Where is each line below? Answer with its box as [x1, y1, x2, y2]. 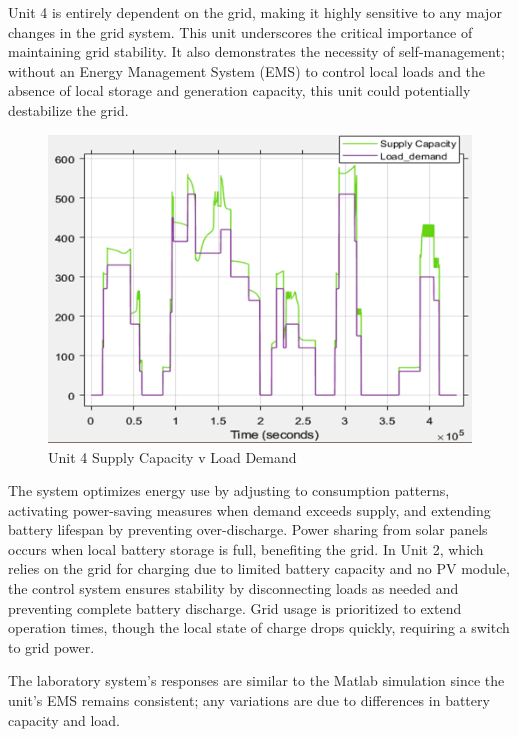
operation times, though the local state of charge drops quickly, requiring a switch [8, 617, 510, 638]
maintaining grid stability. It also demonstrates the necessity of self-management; [8, 41, 505, 62]
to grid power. [8, 636, 95, 657]
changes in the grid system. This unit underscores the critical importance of [8, 21, 473, 42]
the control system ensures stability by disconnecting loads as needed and [8, 578, 459, 599]
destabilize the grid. [8, 99, 129, 120]
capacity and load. [8, 709, 121, 730]
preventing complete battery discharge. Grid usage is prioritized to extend [8, 597, 462, 618]
